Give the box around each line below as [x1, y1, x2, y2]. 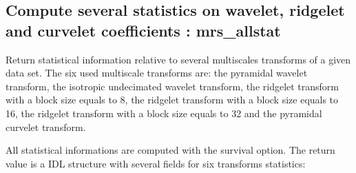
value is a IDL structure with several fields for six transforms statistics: [6, 156, 306, 170]
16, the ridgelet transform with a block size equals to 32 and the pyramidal [6, 105, 322, 120]
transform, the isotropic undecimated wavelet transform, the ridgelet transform [6, 79, 339, 93]
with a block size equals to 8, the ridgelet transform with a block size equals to [6, 92, 339, 107]
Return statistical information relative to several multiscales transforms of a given [6, 52, 351, 66]
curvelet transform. [6, 119, 86, 134]
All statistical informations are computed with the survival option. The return [6, 143, 335, 157]
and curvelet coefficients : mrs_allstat [6, 19, 281, 41]
